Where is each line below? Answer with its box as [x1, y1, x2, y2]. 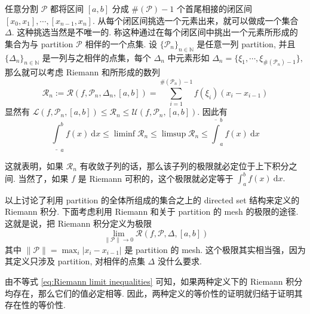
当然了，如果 [18, 172, 69, 184]
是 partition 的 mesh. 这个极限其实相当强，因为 [124, 243, 306, 255]
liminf [113, 129, 136, 138]
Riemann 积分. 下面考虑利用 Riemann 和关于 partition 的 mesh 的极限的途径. [5, 205, 299, 218]
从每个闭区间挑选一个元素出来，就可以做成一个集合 [97, 14, 299, 26]
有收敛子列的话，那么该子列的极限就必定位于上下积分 [79, 159, 289, 172]
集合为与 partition [5, 37, 73, 50]
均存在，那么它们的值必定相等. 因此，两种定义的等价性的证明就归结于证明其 [5, 286, 303, 299]
